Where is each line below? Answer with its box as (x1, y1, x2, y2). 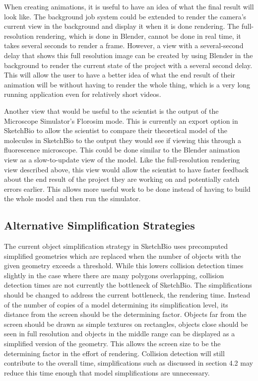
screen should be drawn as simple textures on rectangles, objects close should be (4, 318, 248, 329)
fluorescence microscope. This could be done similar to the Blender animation (4, 145, 240, 155)
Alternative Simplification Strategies (4, 218, 195, 233)
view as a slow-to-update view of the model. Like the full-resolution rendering (4, 154, 240, 164)
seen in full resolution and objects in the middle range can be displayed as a (4, 328, 235, 339)
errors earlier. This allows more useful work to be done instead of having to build (4, 183, 251, 194)
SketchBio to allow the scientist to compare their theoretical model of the (4, 125, 227, 136)
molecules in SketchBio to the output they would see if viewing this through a (4, 135, 242, 145)
